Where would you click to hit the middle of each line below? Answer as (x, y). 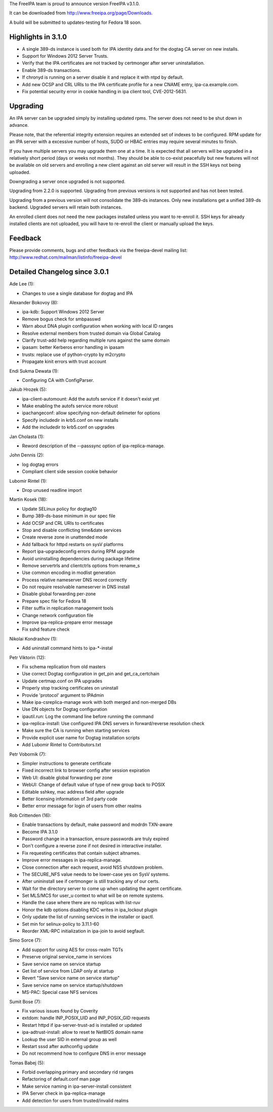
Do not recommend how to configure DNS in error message (84, 1053)
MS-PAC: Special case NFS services (60, 992)
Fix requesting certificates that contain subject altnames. (81, 853)
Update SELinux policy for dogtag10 (59, 509)
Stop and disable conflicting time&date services (72, 530)
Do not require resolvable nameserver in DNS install (76, 587)
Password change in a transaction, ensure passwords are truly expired (95, 839)
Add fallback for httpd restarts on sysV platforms (73, 544)
